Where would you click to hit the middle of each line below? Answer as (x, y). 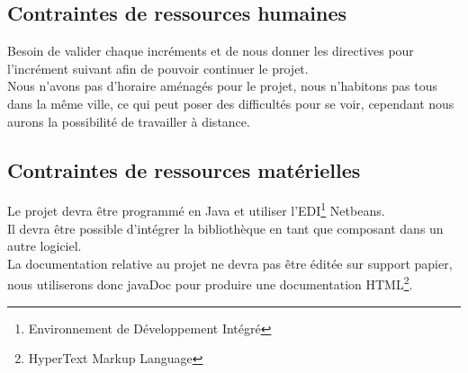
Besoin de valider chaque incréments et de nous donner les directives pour (211, 51)
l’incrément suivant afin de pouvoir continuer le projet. (158, 68)
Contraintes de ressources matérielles (184, 169)
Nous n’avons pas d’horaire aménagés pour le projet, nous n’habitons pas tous (222, 86)
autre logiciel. (45, 246)
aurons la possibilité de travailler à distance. (129, 121)
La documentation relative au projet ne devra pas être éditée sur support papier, (230, 263)
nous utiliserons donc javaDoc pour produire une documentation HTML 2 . (210, 283)
